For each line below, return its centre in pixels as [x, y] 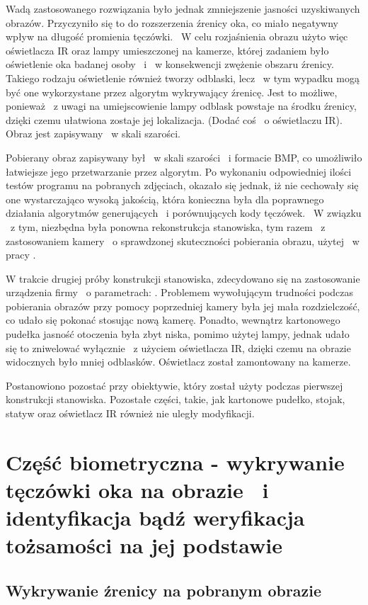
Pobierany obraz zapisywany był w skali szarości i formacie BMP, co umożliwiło [184, 157]
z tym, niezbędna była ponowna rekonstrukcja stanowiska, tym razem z [168, 226]
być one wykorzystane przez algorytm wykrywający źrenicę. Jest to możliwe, [172, 92]
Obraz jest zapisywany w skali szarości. [93, 134]
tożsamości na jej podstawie [144, 545]
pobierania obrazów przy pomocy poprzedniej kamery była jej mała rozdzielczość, [183, 306]
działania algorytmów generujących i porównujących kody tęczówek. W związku [184, 213]
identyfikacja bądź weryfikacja [155, 518]
